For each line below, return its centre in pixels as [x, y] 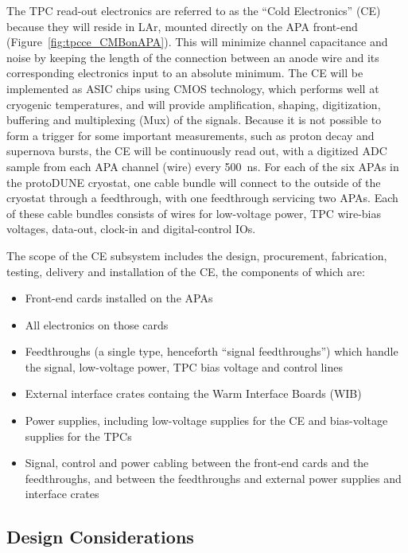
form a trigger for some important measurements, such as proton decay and [190, 135]
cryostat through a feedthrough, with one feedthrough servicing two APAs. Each [202, 198]
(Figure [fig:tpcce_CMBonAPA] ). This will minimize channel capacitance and [197, 42]
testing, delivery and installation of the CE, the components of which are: [186, 271]
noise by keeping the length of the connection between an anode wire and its [193, 57]
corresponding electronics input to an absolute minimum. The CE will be [185, 73]
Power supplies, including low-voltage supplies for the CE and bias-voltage [206, 421]
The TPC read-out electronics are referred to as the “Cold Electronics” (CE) [194, 10]
